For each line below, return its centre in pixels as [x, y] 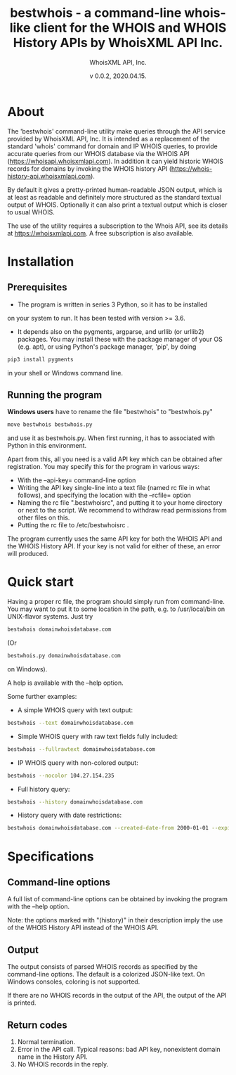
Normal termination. [46, 1041]
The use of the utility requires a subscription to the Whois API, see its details [118, 226]
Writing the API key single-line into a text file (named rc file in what [114, 488]
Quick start [40, 582]
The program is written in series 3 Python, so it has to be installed [112, 304]
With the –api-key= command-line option [77, 480]
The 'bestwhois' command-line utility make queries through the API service [117, 131]
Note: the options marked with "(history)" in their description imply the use [115, 920]
